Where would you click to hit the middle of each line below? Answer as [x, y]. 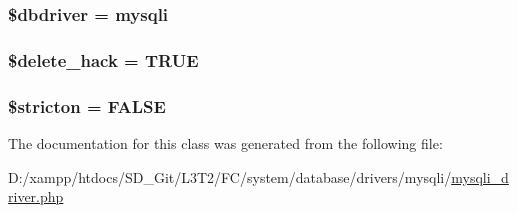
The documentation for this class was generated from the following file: [225, 142]
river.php [36, 196]
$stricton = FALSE [87, 105]
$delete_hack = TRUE [103, 59]
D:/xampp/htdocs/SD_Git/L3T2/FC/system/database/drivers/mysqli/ [230, 176]
